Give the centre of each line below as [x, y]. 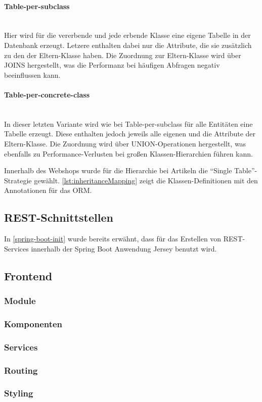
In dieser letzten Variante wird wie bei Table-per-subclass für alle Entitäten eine [128, 123]
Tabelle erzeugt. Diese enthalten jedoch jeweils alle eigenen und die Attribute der [130, 134]
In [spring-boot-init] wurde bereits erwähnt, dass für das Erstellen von [113, 239]
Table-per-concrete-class [47, 94]
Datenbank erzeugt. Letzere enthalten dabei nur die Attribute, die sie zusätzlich [128, 45]
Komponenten [33, 323]
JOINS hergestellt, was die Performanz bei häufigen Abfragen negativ [112, 65]
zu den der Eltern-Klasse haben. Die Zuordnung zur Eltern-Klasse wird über [123, 55]
